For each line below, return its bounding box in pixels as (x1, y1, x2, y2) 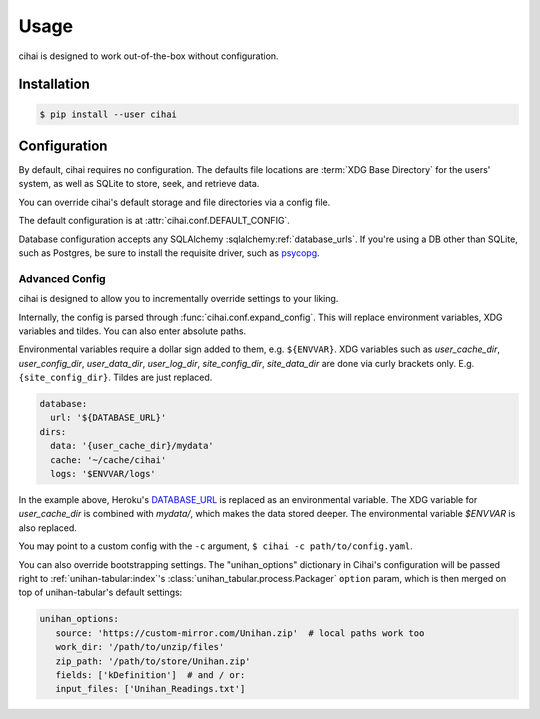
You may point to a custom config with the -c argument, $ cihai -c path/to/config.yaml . (18, 540, 414, 552)
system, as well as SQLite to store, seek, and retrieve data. (18, 178, 260, 190)
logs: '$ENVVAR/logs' (50, 468, 157, 480)
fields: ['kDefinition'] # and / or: (55, 669, 246, 680)
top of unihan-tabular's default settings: (18, 586, 183, 599)
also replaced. (18, 521, 77, 534)
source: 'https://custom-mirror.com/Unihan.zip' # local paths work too (55, 627, 425, 639)
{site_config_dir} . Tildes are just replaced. (18, 371, 213, 384)
